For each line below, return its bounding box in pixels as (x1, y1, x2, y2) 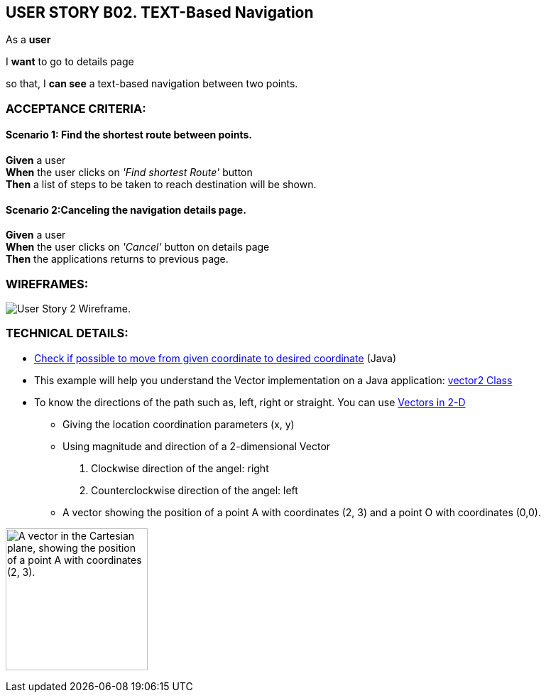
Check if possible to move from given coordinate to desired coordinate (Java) (34, 351, 397, 364)
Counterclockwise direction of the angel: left (91, 484, 298, 496)
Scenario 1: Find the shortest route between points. (6, 129, 252, 141)
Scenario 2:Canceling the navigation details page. (6, 203, 246, 216)
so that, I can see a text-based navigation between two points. (6, 77, 298, 90)
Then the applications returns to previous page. (6, 253, 229, 266)
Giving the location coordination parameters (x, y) (62, 418, 295, 430)
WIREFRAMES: (6, 276, 89, 291)
